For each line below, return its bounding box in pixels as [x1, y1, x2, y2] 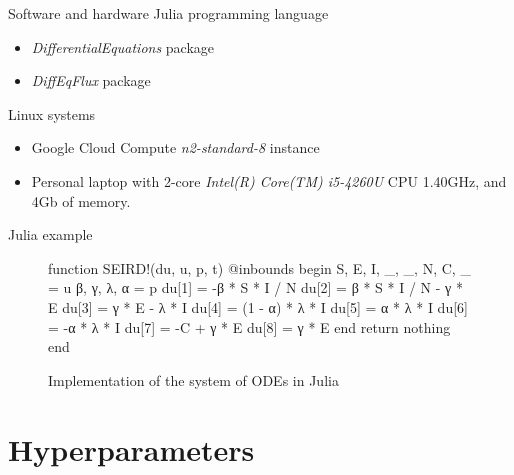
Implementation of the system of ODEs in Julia [48, 369, 339, 390]
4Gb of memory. [31, 190, 131, 211]
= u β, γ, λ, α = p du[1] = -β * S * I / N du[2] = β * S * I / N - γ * [48, 277, 463, 298]
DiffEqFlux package [31, 70, 151, 91]
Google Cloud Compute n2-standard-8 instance [31, 137, 320, 158]
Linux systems [8, 103, 96, 124]
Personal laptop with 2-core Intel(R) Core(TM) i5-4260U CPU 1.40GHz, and [31, 170, 507, 191]
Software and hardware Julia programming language [8, 3, 329, 23]
